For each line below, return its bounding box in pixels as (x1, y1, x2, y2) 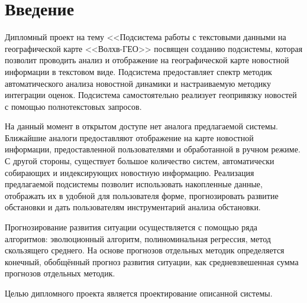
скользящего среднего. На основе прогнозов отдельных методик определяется (5, 244, 285, 256)
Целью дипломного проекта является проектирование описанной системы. (5, 287, 273, 299)
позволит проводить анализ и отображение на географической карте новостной (5, 54, 289, 66)
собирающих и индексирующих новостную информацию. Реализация (5, 166, 254, 178)
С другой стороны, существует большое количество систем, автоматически (5, 155, 274, 167)
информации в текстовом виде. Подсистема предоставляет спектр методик (5, 65, 272, 77)
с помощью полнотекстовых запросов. (5, 100, 142, 112)
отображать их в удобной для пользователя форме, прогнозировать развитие (5, 189, 279, 201)
